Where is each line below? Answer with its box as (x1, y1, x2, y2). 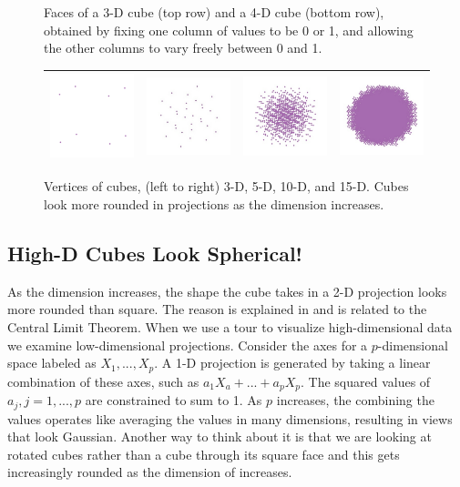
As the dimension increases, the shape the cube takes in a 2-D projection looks (7, 281, 447, 300)
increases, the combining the (276, 391, 434, 410)
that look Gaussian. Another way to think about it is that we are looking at (7, 427, 432, 446)
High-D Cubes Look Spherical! (7, 238, 302, 267)
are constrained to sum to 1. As (85, 391, 262, 410)
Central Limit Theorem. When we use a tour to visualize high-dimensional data (7, 317, 453, 336)
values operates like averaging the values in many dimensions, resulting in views (7, 409, 453, 428)
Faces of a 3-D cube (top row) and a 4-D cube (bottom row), (44, 3, 384, 21)
